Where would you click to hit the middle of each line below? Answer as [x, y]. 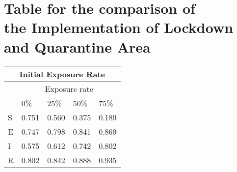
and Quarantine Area [77, 46]
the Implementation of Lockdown [119, 27]
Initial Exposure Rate [62, 74]
